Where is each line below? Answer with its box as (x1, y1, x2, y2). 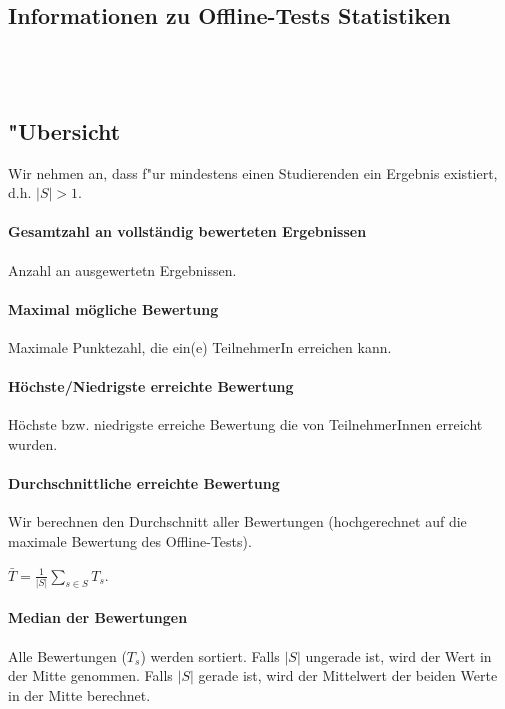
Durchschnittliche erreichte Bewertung (8, 473, 280, 494)
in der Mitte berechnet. (8, 684, 151, 705)
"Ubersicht (8, 115, 121, 146)
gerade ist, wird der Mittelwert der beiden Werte (198, 665, 498, 686)
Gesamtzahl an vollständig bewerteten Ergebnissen (8, 221, 367, 242)
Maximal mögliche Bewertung (8, 298, 219, 319)
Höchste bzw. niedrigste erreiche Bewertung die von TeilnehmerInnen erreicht (8, 414, 483, 435)
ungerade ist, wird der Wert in (305, 645, 492, 666)
